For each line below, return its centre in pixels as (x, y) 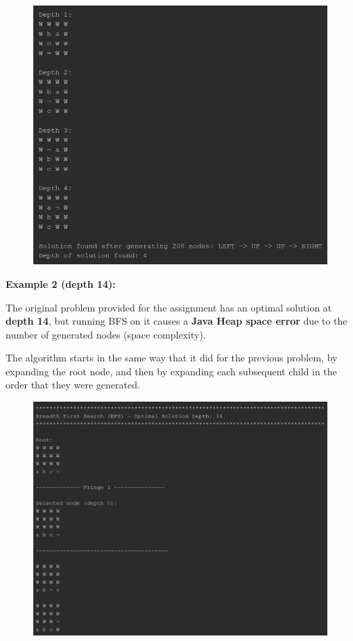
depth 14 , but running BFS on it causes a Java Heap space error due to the (176, 321)
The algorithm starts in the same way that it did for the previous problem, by (172, 358)
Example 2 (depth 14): (61, 283)
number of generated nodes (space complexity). (106, 334)
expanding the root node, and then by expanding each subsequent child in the (171, 371)
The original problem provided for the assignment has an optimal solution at (169, 307)
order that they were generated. (73, 385)
